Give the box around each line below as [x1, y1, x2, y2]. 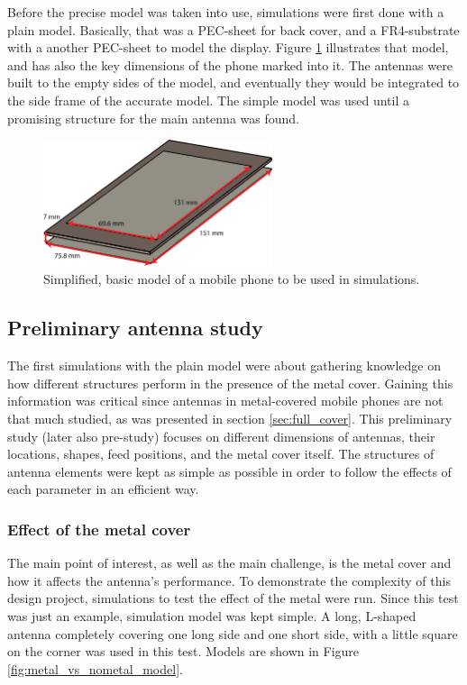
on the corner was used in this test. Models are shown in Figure [7, 642, 360, 661]
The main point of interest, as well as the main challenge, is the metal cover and [7, 553, 452, 572]
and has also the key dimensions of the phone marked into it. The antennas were [7, 55, 453, 74]
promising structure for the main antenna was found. [7, 108, 299, 127]
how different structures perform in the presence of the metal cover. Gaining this [7, 373, 453, 392]
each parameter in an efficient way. [7, 479, 199, 498]
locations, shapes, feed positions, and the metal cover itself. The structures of [7, 444, 435, 463]
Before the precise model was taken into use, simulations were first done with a [7, 3, 444, 21]
